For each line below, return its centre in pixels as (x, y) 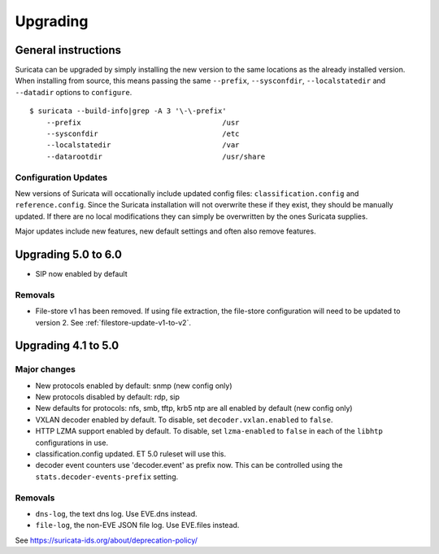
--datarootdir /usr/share (156, 156)
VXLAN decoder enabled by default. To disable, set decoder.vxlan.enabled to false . (184, 420)
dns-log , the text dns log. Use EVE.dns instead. (117, 513)
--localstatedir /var (143, 145)
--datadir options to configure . (74, 92)
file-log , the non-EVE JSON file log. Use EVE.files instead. (137, 526)
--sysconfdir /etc (143, 134)
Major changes (46, 369)
